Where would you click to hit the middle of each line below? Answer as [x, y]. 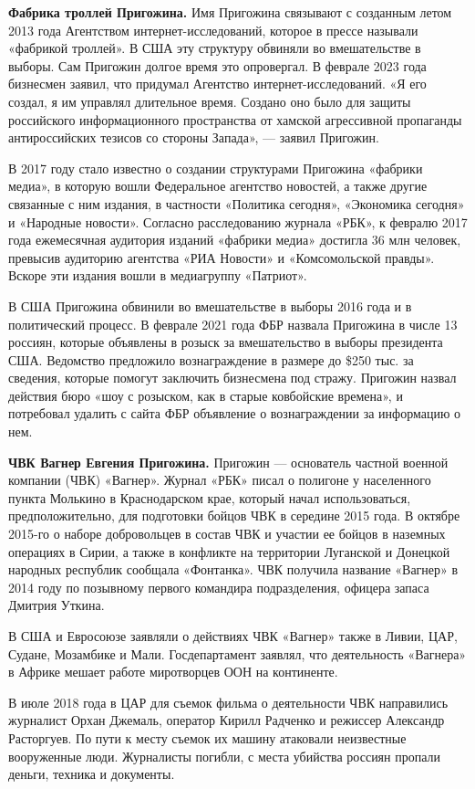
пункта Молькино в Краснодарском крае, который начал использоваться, [210, 497]
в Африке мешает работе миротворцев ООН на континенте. [173, 672]
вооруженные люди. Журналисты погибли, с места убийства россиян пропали [225, 756]
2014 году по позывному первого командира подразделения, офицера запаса [219, 587]
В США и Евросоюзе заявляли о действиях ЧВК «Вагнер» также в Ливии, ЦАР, [233, 636]
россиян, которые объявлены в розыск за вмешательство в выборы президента [226, 342]
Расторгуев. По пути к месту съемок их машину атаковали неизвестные [207, 737]
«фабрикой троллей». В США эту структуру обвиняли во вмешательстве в [215, 48]
